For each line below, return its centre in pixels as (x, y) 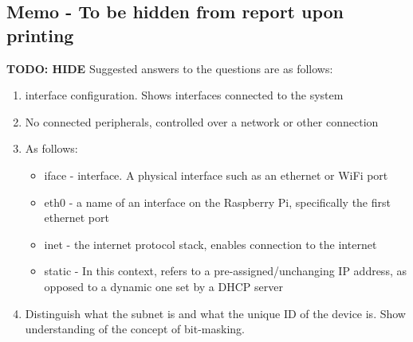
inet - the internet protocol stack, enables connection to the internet (210, 244)
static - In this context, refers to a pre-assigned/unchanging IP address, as (225, 271)
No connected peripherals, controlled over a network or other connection (202, 121)
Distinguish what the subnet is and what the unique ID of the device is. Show (215, 313)
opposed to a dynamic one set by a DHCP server (163, 286)
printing (40, 35)
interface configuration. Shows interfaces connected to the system (184, 95)
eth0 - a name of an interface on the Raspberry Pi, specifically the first (217, 202)
